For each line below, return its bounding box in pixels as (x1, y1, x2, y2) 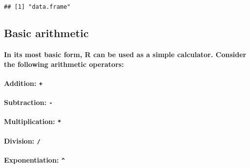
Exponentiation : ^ (4, 154, 65, 165)
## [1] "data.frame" (4, 3, 71, 10)
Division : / (4, 135, 41, 146)
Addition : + (4, 78, 43, 88)
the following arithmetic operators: (4, 59, 124, 69)
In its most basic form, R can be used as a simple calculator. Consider (4, 49, 247, 59)
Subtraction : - (4, 97, 53, 107)
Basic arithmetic (4, 25, 89, 40)
